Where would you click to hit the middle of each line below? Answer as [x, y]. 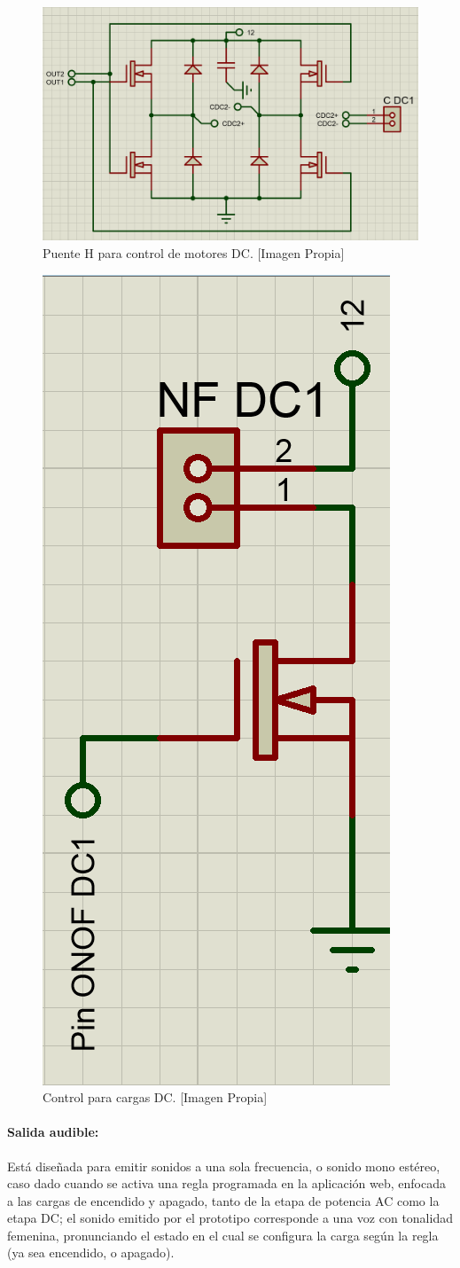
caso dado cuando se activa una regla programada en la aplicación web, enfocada [226, 1183]
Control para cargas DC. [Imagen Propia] [155, 1097]
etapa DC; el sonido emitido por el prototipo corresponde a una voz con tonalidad [230, 1218]
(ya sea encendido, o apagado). [91, 1252]
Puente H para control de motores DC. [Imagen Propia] [194, 252]
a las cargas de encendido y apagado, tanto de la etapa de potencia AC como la [223, 1200]
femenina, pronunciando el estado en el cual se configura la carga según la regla [223, 1235]
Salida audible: [53, 1132]
